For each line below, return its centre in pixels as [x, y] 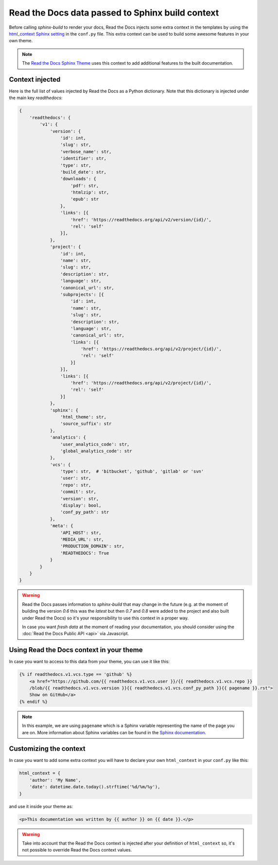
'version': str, [79, 499]
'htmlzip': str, [90, 193]
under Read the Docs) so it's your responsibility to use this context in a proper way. [105, 618]
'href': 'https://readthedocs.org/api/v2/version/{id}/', [141, 220]
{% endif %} [34, 702]
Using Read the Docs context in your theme [76, 650]
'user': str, [76, 478]
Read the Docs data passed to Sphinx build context [114, 13]
